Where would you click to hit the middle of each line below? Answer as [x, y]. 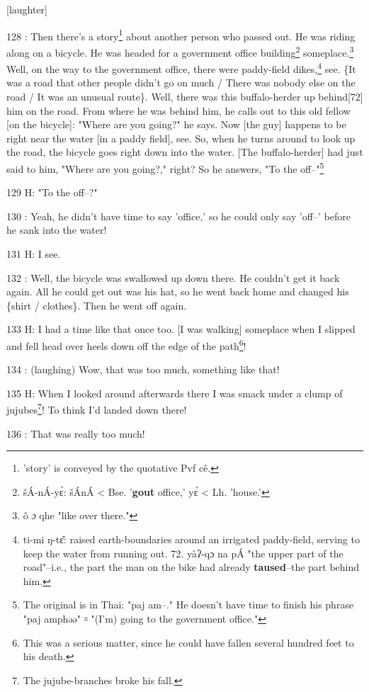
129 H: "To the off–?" [52, 192]
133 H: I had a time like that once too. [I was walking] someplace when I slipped [181, 329]
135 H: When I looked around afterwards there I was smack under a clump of [175, 393]
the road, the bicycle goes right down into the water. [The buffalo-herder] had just [185, 152]
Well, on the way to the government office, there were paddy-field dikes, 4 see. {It [181, 68]
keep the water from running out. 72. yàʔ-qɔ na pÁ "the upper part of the [183, 553]
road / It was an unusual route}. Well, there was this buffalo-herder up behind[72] [185, 96]
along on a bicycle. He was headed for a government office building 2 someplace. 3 [180, 51]
